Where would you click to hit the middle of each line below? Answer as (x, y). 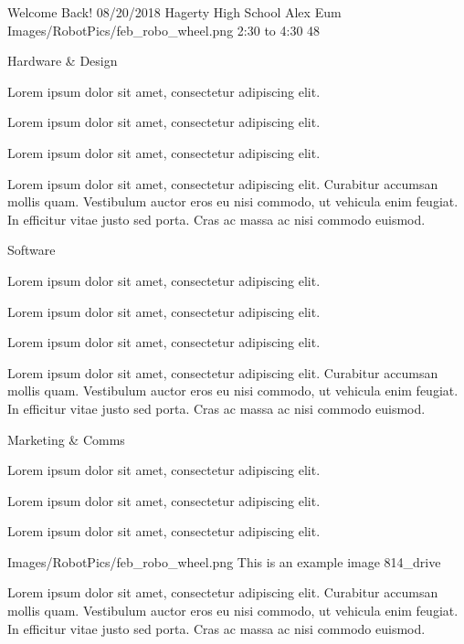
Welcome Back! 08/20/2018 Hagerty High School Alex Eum (174, 12)
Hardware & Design (63, 61)
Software (32, 250)
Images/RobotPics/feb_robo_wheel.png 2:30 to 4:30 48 (164, 30)
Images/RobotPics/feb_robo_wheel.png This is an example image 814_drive (224, 561)
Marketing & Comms (66, 439)
